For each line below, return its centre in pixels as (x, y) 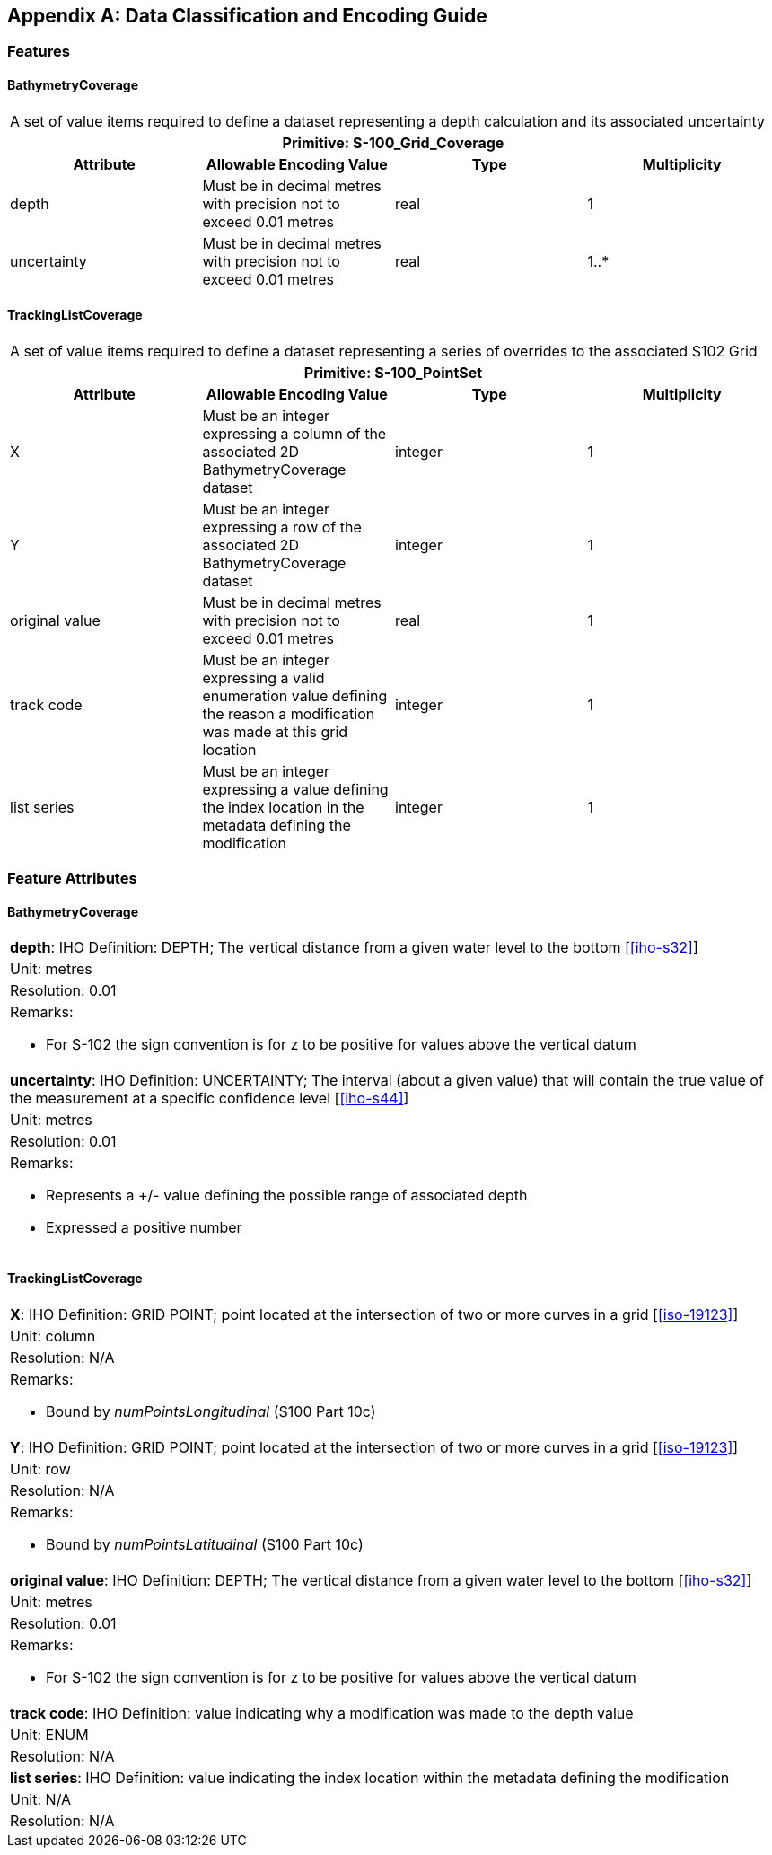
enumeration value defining (295, 695)
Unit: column (53, 1336)
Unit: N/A (41, 1799)
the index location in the (283, 807)
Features (39, 52)
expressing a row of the (282, 527)
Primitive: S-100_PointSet (393, 372)
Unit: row (40, 1468)
